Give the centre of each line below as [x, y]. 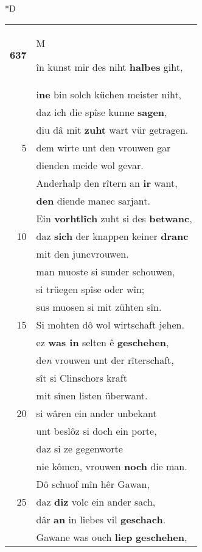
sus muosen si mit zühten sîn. [99, 307]
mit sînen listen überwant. [92, 395]
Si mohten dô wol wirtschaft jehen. [110, 324]
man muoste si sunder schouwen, [106, 271]
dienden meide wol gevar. [90, 165]
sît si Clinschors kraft [82, 377]
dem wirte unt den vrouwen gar [103, 147]
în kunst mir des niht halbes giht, [110, 67]
